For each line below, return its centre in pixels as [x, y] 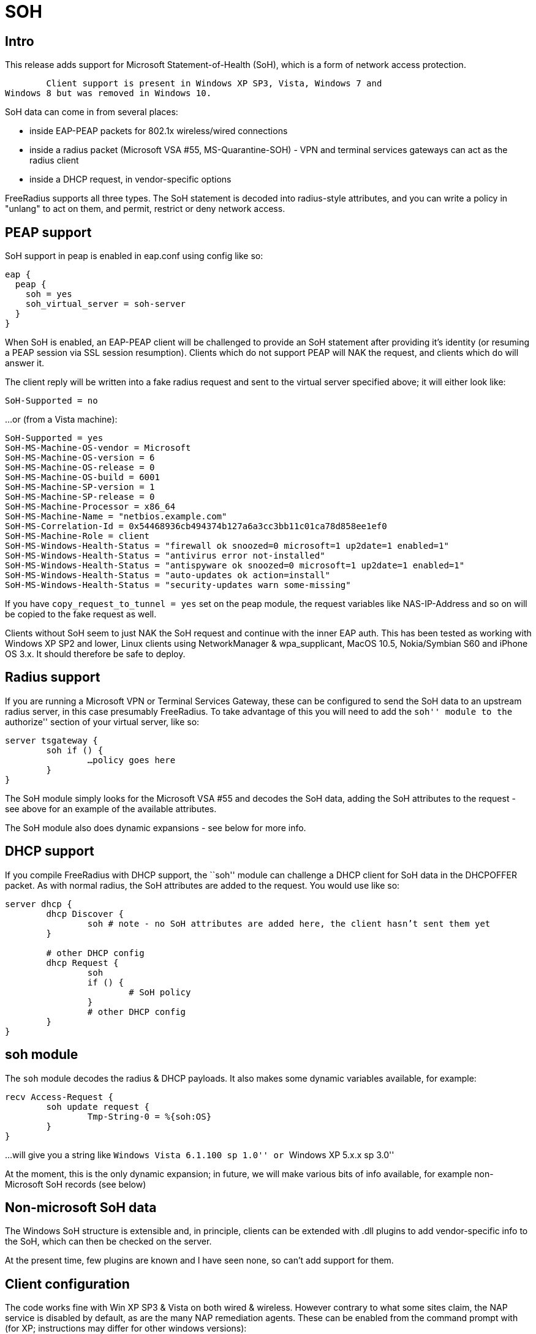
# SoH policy [160, 992]
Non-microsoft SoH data [81, 1207]
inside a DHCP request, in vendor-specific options [130, 179]
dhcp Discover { [85, 914]
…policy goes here [131, 760]
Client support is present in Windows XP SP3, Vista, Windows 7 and [214, 84]
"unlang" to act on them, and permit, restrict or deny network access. [145, 209]
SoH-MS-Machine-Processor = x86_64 [90, 507]
